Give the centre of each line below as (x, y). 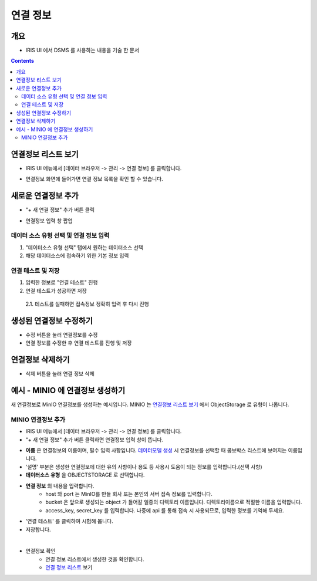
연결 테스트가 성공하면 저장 (56, 290)
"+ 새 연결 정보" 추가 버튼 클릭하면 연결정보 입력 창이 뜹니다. (95, 440)
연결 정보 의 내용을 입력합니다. (60, 486)
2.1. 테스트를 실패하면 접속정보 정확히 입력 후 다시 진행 (87, 304)
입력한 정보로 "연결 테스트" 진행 (62, 282)
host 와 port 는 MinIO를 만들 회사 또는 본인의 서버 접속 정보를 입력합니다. (129, 494)
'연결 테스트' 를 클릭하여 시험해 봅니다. (70, 521)
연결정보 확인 (41, 551)
